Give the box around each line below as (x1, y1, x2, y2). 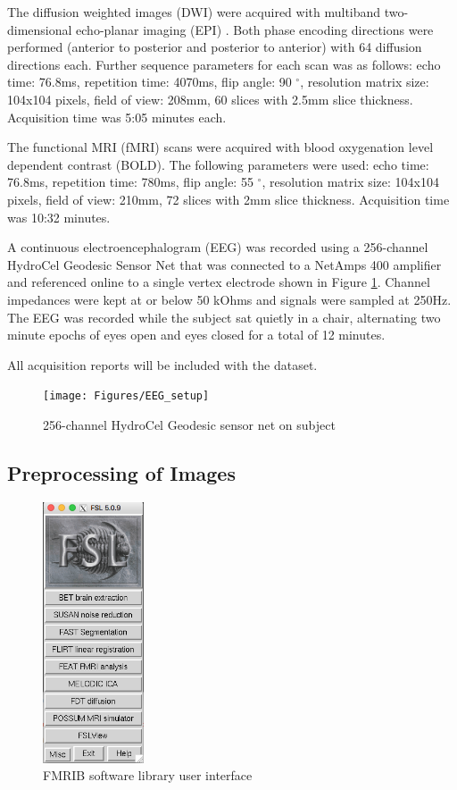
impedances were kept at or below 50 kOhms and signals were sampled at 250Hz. (7, 290, 452, 308)
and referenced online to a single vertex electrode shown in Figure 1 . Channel (7, 273, 430, 291)
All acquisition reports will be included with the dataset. (7, 355, 318, 374)
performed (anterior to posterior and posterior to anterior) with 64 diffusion (7, 38, 422, 56)
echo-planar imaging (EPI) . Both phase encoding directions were (76, 20, 434, 38)
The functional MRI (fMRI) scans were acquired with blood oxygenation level (7, 138, 434, 156)
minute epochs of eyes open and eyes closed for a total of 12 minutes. (7, 325, 386, 344)
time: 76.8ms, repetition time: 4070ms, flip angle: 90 (7, 72, 292, 91)
